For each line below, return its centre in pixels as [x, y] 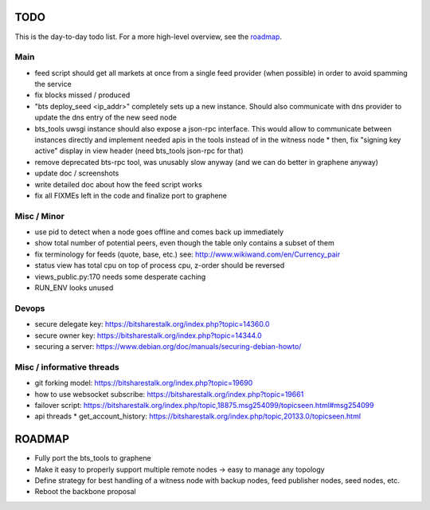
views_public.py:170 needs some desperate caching [120, 277]
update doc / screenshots [77, 173]
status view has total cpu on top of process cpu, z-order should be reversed [160, 265]
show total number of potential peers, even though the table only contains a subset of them [184, 243]
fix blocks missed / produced [82, 95]
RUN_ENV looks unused [74, 288]
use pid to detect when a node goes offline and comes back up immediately [159, 232]
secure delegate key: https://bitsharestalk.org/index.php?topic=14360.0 [152, 324]
